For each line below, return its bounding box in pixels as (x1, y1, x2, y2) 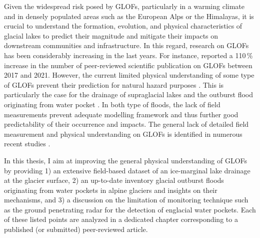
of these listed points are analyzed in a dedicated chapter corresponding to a (4, 214, 238, 224)
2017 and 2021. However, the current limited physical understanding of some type (4, 70, 254, 80)
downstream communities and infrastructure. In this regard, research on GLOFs (4, 40, 249, 51)
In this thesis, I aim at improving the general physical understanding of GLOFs (4, 155, 247, 165)
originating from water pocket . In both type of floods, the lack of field (4, 99, 220, 109)
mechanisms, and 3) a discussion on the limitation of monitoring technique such (4, 194, 248, 205)
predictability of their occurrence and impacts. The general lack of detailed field (4, 119, 249, 129)
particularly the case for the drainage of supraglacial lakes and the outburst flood (4, 89, 253, 100)
